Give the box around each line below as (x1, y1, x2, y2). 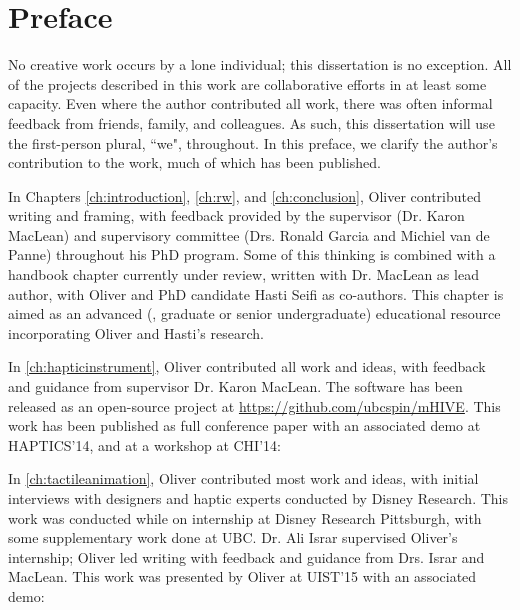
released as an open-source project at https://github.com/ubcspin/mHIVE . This (8, 395, 501, 416)
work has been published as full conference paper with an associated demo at (8, 415, 481, 436)
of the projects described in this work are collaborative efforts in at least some (8, 73, 487, 94)
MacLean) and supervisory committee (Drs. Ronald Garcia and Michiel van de (8, 224, 490, 245)
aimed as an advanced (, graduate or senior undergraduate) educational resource (8, 303, 501, 324)
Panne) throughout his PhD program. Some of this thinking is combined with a (8, 244, 496, 265)
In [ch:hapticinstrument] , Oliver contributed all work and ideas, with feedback (8, 356, 486, 377)
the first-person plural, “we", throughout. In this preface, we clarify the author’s (8, 132, 498, 153)
